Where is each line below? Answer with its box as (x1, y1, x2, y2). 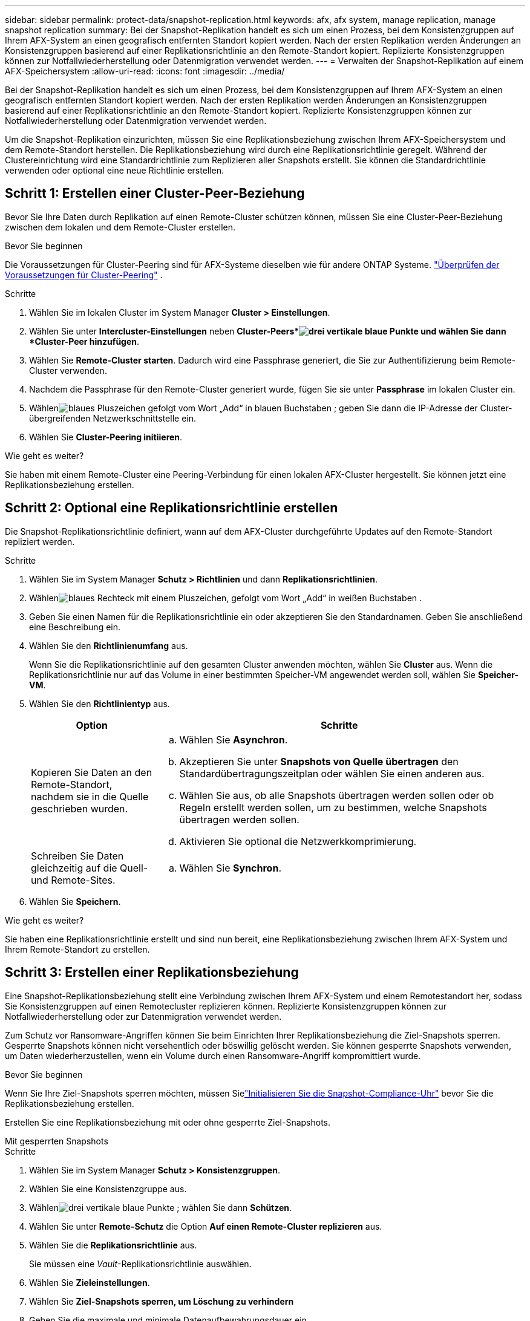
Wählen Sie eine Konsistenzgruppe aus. (29, 1183, 187, 1194)
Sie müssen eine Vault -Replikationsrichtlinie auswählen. (29, 1258, 252, 1269)
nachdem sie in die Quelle (31, 790, 149, 803)
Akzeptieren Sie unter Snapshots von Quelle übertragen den (179, 755, 459, 768)
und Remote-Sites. (31, 873, 116, 886)
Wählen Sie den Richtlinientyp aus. (29, 698, 170, 709)
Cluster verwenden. (29, 365, 107, 376)
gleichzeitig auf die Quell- (31, 861, 148, 874)
